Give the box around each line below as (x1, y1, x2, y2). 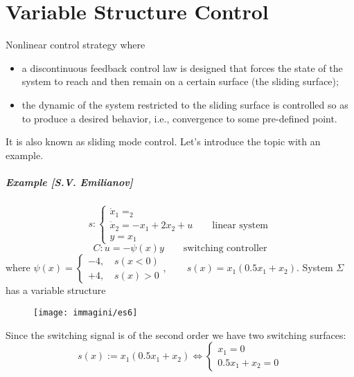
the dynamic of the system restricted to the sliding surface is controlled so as (21, 97, 348, 111)
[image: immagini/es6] (33, 307, 138, 318)
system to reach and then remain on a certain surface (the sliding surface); (21, 74, 339, 89)
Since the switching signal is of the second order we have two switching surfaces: (6, 327, 346, 342)
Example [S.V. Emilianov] (6, 174, 133, 189)
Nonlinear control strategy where (6, 37, 145, 52)
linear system (212, 221, 269, 231)
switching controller (183, 243, 267, 254)
